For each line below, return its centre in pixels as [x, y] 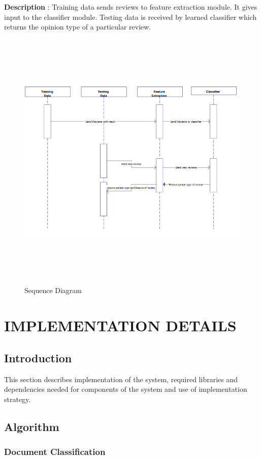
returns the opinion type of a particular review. [78, 27]
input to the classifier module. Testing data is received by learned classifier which [130, 17]
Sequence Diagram [53, 290]
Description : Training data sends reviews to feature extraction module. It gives [131, 7]
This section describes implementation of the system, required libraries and [121, 379]
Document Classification [55, 452]
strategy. [18, 399]
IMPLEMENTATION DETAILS [120, 325]
